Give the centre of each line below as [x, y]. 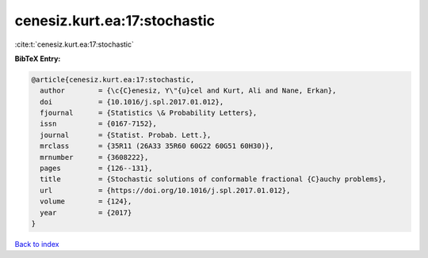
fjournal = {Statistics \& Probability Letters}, [149, 113]
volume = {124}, [86, 201]
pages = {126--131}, [97, 169]
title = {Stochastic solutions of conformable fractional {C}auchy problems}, [214, 179]
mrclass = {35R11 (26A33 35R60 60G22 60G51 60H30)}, [157, 146]
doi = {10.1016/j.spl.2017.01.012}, [132, 102]
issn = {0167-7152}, [99, 124]
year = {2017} [86, 212]
